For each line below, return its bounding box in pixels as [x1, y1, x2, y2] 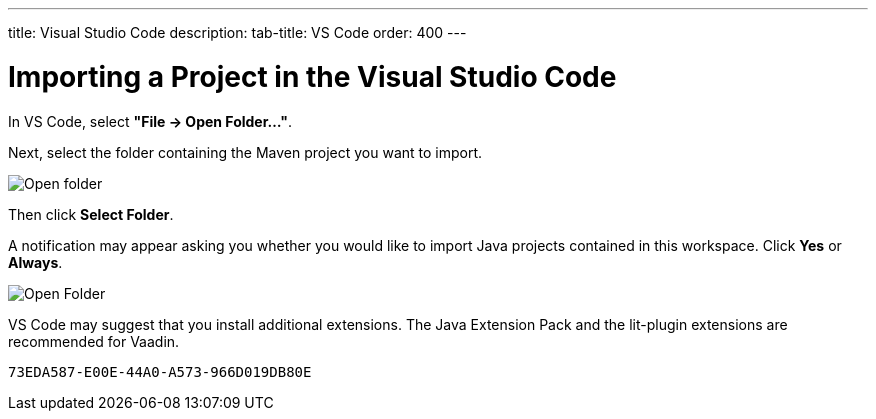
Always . [8, 253, 63, 271]
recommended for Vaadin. [8, 332, 180, 350]
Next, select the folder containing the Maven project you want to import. [8, 143, 483, 161]
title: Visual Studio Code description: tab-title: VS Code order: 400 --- [8, 24, 467, 41]
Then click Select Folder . [8, 205, 174, 223]
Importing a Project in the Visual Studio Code [8, 59, 617, 94]
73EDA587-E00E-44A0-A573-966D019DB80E [8, 363, 312, 380]
